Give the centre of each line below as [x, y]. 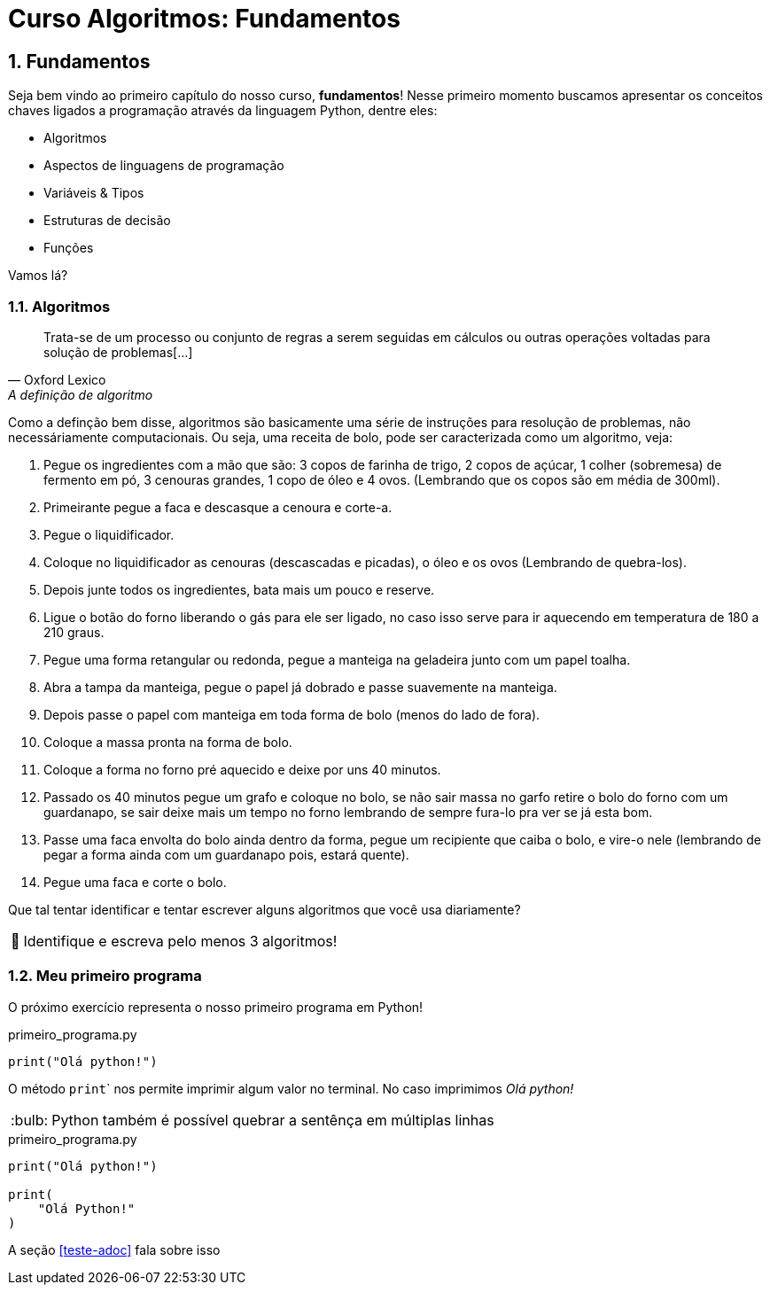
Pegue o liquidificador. [109, 534]
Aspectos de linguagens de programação [164, 166]
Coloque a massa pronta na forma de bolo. [168, 742]
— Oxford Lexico [57, 379]
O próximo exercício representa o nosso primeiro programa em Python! [216, 1007]
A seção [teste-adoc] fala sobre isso [114, 1249]
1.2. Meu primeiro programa [105, 976]
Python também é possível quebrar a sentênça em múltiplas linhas [273, 1120]
